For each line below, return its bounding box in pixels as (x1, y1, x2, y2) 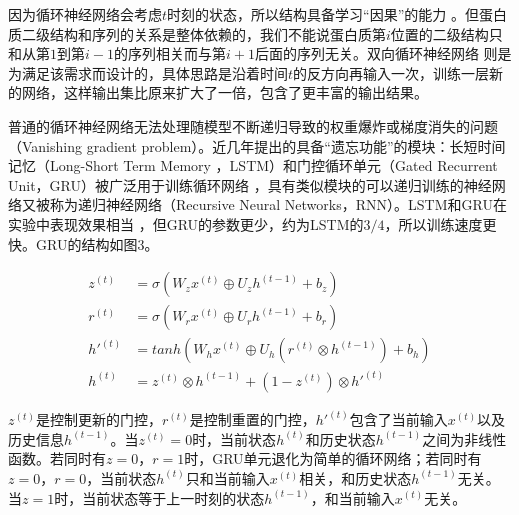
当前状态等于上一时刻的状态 (82, 487, 265, 508)
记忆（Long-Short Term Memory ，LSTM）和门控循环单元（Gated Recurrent (8, 155, 498, 176)
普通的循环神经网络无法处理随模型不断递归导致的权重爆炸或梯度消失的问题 (8, 115, 498, 136)
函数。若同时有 (8, 448, 106, 469)
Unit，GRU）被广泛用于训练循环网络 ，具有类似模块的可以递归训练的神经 (8, 174, 492, 195)
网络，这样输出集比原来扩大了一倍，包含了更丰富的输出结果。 (21, 82, 428, 103)
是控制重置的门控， (189, 409, 316, 430)
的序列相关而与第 (113, 43, 226, 64)
